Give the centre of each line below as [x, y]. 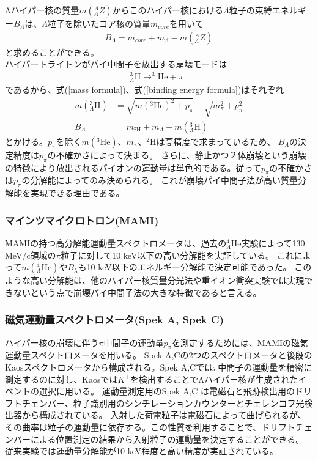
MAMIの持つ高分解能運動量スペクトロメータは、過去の [116, 242]
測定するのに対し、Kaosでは [61, 379]
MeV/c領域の [31, 255]
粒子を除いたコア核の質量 [99, 23]
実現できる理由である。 [77, 193]
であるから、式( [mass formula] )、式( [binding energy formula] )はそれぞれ [145, 90]
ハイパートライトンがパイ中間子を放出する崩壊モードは [116, 64]
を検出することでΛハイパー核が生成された [214, 379]
